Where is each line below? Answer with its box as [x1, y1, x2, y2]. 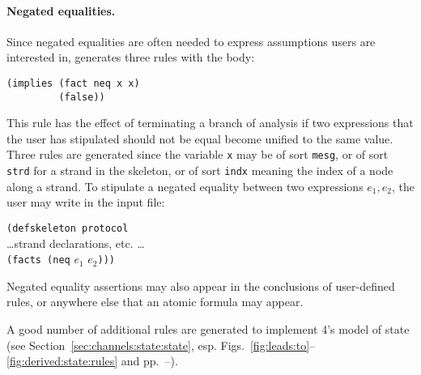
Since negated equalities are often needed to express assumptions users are [6, 32, 376, 49]
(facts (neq [6, 254, 70, 266]
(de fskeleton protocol [6, 222, 129, 234]
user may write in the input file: [6, 194, 165, 211]
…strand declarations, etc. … [6, 234, 145, 251]
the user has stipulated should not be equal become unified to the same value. [6, 130, 393, 147]
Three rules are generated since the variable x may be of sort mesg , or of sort [6, 146, 389, 163]
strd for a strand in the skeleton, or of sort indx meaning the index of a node [6, 162, 393, 179]
